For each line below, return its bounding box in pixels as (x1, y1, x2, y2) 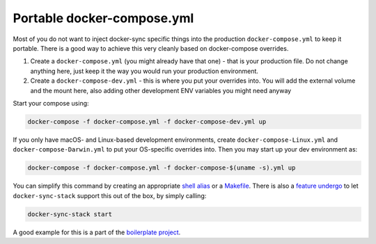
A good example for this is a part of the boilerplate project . (13, 228, 181, 236)
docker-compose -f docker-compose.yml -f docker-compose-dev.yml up (27, 117, 267, 125)
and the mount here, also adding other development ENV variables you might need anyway (30, 86, 292, 95)
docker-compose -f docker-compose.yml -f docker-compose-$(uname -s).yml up (27, 164, 296, 172)
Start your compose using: (13, 99, 90, 107)
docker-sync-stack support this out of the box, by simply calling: (13, 191, 207, 200)
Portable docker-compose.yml (13, 10, 194, 26)
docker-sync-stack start (27, 210, 113, 218)
